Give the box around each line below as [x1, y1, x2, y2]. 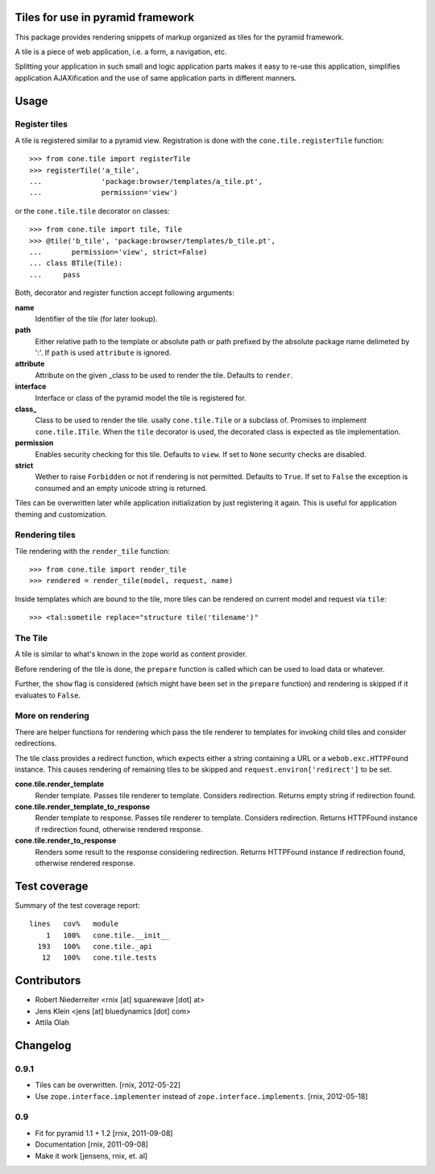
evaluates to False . [14, 690, 81, 700]
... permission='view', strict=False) [29, 247, 209, 256]
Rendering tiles [14, 529, 76, 540]
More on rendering [14, 710, 90, 722]
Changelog [14, 1039, 72, 1052]
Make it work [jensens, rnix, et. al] [35, 1151, 148, 1160]
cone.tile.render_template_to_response [14, 802, 151, 812]
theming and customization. [14, 509, 108, 519]
